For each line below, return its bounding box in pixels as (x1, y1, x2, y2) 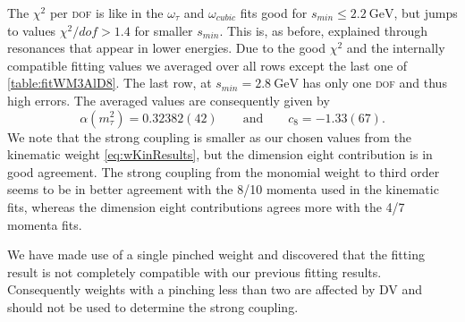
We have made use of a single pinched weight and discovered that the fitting (7, 245, 425, 264)
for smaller (134, 21, 193, 39)
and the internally (346, 38, 445, 57)
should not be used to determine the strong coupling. (7, 297, 299, 316)
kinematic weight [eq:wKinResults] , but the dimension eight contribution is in (7, 145, 433, 164)
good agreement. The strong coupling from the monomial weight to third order (7, 162, 440, 181)
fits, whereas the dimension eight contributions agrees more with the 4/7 (7, 197, 405, 216)
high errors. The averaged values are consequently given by (7, 90, 330, 109)
